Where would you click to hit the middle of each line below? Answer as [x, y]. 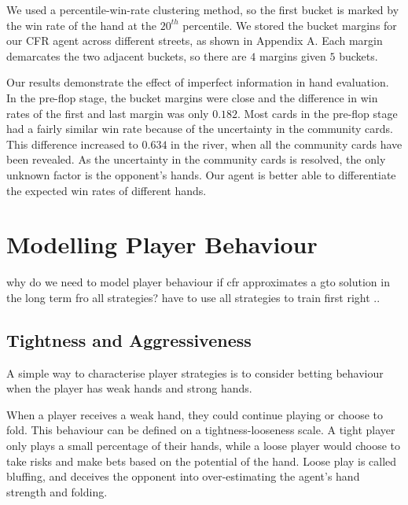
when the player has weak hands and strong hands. [129, 388]
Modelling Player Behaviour [162, 244]
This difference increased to [72, 144]
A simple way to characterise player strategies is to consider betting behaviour [195, 372]
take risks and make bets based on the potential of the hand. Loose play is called [202, 461]
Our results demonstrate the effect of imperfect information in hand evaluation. [198, 82]
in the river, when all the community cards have [287, 144]
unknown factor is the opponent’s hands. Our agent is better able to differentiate [201, 174]
